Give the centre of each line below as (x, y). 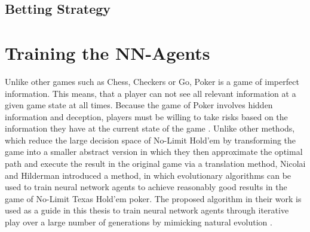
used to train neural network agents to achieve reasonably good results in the (146, 187)
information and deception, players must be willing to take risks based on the (146, 116)
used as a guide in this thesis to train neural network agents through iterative (147, 210)
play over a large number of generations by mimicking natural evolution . (139, 222)
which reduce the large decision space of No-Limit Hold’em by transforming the (151, 140)
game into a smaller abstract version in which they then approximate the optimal (154, 152)
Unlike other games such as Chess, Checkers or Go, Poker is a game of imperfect (152, 81)
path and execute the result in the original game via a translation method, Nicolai (155, 164)
